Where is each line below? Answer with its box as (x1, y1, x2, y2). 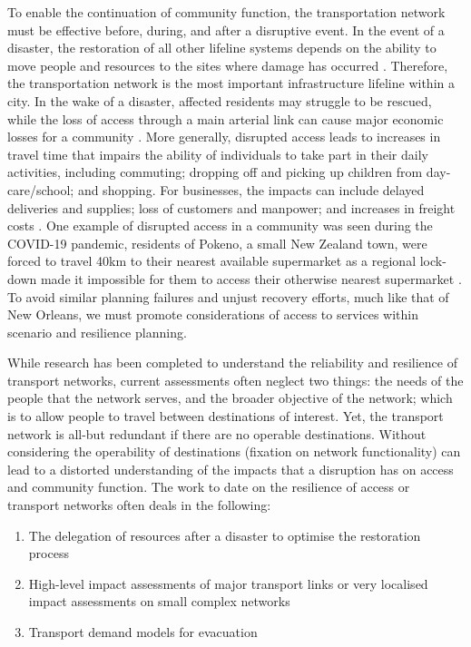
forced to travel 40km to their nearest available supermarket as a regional (7, 251, 417, 270)
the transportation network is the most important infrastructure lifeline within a (7, 74, 455, 93)
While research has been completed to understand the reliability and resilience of (7, 353, 457, 372)
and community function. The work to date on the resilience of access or (7, 477, 410, 496)
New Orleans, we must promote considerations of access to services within (7, 305, 418, 324)
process (28, 544, 69, 563)
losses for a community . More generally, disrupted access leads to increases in (7, 127, 441, 146)
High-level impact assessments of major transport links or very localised (28, 573, 428, 593)
